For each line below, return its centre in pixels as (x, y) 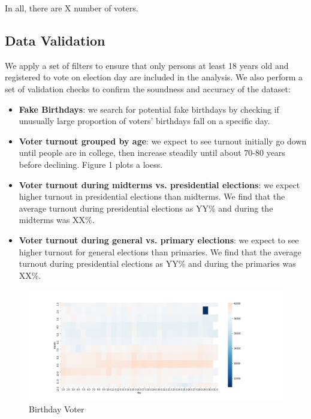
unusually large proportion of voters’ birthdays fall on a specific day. (144, 121)
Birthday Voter (57, 409)
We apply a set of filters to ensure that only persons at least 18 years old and (147, 65)
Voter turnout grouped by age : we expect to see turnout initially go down (163, 141)
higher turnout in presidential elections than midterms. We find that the (152, 196)
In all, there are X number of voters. (72, 8)
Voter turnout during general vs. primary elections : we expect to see (159, 239)
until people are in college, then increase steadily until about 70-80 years (152, 153)
